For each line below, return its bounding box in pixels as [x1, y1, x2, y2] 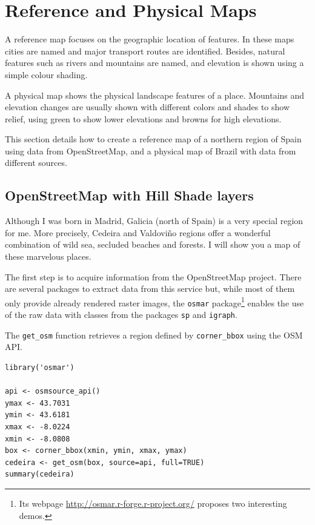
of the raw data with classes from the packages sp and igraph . [5, 308, 237, 321]
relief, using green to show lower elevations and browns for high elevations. [5, 112, 282, 125]
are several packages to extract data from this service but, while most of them [5, 282, 295, 295]
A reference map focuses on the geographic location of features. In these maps [5, 33, 294, 45]
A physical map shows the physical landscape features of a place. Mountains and [5, 88, 305, 101]
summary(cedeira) [5, 470, 75, 479]
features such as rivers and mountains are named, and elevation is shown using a [5, 56, 304, 69]
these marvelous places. [5, 250, 91, 263]
